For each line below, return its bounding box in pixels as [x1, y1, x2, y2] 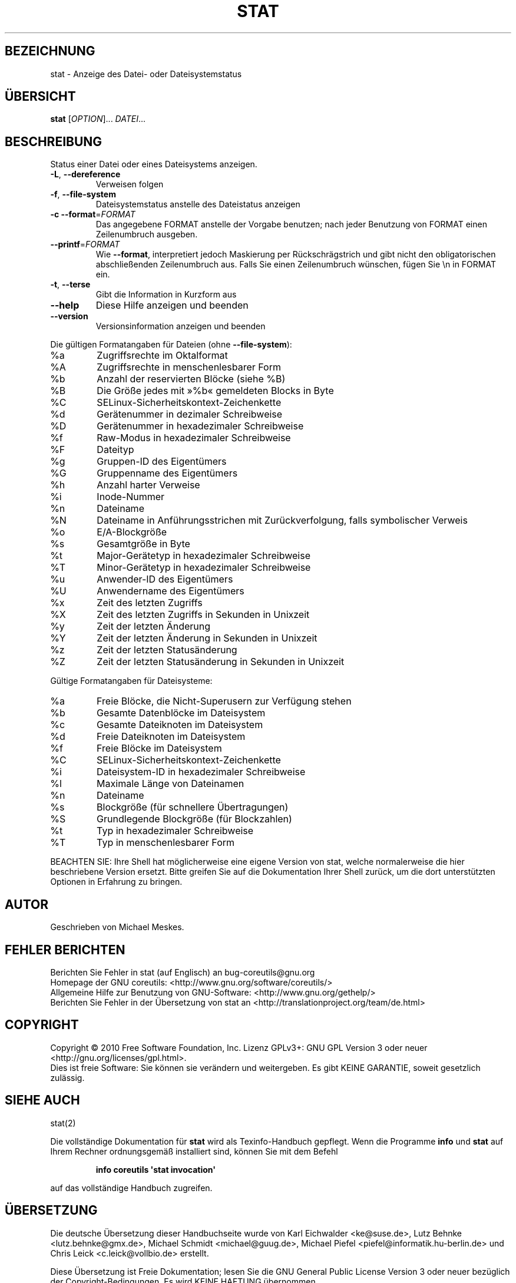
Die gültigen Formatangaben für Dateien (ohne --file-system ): [50, 339, 292, 350]
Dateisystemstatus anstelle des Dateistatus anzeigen [95, 199, 300, 210]
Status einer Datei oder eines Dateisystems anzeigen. [50, 159, 257, 170]
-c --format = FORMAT [50, 209, 135, 220]
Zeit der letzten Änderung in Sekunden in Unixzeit [97, 632, 317, 644]
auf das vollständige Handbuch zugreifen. [50, 1182, 213, 1193]
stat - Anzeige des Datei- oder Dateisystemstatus [50, 68, 242, 79]
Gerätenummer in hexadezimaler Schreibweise [97, 420, 304, 432]
